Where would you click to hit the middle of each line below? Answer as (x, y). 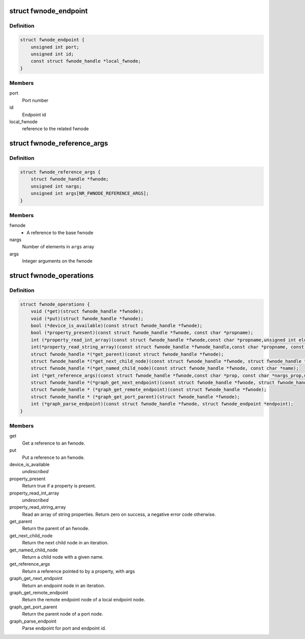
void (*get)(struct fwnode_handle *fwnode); (87, 311)
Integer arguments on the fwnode (57, 261)
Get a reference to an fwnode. (54, 443)
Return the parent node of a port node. (63, 614)
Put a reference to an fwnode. (53, 457)
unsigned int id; (52, 54)
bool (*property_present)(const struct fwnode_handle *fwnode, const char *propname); (142, 333)
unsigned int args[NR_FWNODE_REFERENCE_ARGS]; (90, 194)
